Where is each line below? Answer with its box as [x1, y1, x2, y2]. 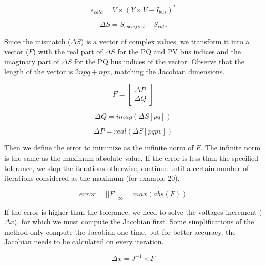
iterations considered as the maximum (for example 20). [4, 173, 180, 183]
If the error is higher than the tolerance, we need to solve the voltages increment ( [4, 206, 262, 217]
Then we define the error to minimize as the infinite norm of [4, 142, 194, 153]
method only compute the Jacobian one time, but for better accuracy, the [4, 226, 236, 237]
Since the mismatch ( [4, 35, 71, 46]
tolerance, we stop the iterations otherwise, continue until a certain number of [4, 162, 249, 173]
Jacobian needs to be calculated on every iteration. [4, 236, 164, 247]
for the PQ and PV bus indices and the [117, 46, 241, 56]
